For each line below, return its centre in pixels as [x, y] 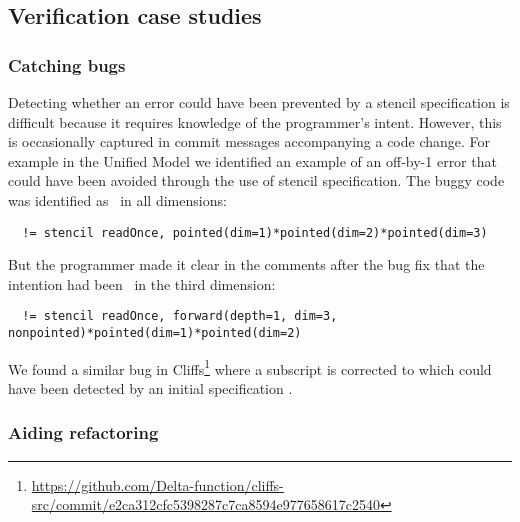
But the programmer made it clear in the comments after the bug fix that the [246, 264]
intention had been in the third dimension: [142, 283]
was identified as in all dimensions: [117, 199]
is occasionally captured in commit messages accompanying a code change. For [249, 141]
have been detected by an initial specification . [150, 387]
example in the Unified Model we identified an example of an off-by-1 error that [252, 160]
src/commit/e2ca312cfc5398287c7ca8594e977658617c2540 [205, 504]
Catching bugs [67, 64]
